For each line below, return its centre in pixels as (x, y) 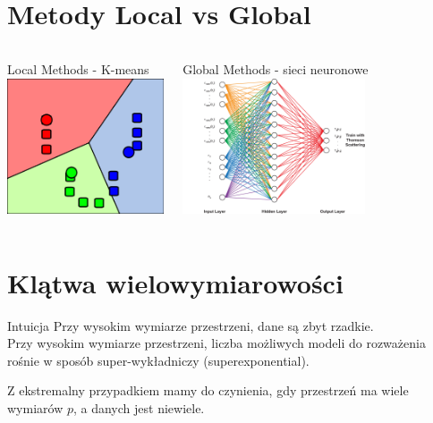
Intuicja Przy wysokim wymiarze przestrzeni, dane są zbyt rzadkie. (191, 325)
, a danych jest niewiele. (139, 407)
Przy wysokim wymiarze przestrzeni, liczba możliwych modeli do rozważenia (216, 343)
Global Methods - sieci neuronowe (276, 69)
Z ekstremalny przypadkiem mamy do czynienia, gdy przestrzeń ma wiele (208, 390)
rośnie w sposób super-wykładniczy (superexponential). (158, 360)
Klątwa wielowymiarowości (175, 282)
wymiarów (35, 407)
